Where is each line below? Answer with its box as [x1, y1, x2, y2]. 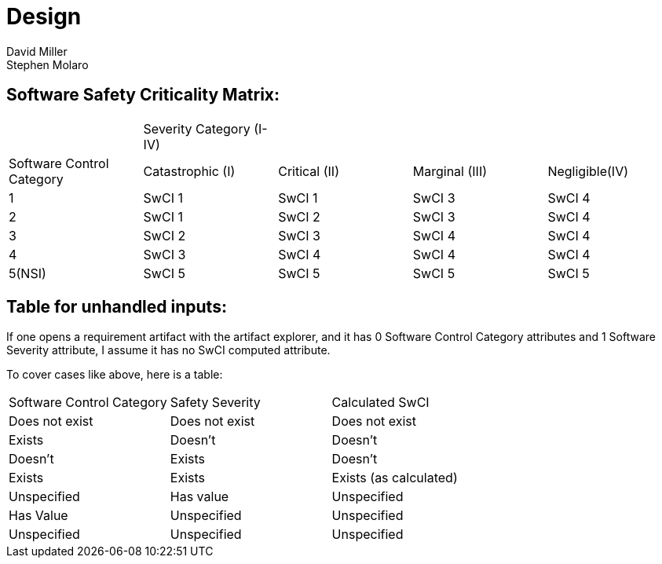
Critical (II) [278, 163, 339, 179]
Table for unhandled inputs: [6, 297, 227, 317]
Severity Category [143, 120, 251, 137]
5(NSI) [9, 265, 46, 281]
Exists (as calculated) [331, 470, 458, 486]
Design [6, 3, 82, 30]
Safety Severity [170, 394, 261, 411]
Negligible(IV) [547, 163, 629, 179]
